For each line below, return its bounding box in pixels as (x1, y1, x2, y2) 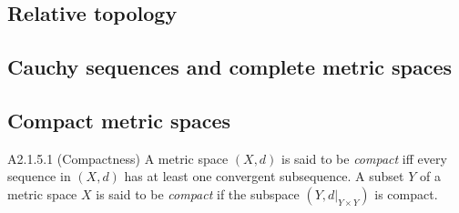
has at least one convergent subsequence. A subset (124, 167, 404, 186)
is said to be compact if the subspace (96, 184, 300, 203)
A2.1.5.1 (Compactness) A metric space (7, 148, 229, 167)
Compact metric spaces (7, 106, 230, 134)
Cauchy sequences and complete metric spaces (7, 53, 453, 81)
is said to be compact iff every (281, 148, 447, 167)
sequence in (7, 167, 71, 186)
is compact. (374, 184, 438, 203)
